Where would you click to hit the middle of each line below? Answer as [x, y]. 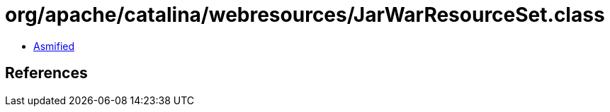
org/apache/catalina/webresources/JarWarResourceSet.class [305, 15]
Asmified [54, 46]
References [46, 73]
